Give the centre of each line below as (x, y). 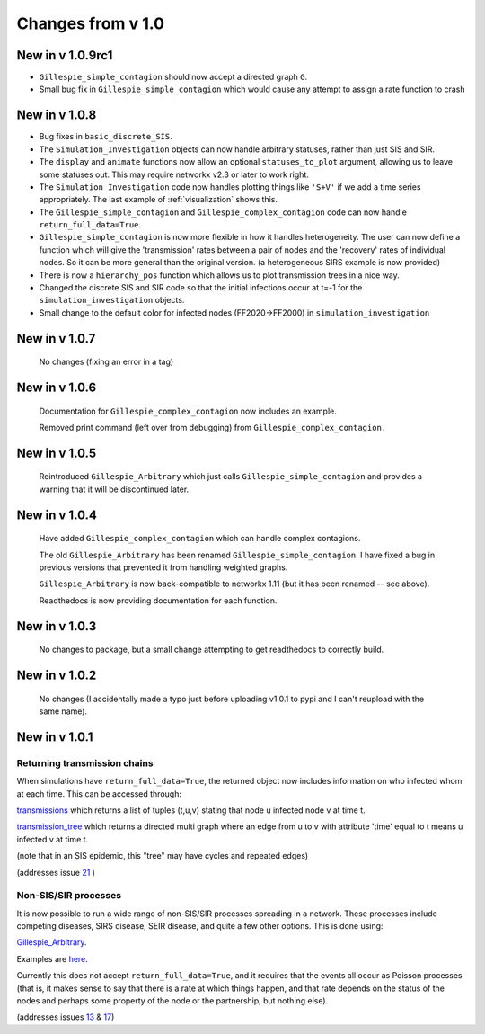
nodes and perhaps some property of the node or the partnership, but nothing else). (172, 1000)
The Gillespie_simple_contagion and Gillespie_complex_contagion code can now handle (223, 212)
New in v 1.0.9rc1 (65, 55)
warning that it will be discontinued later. (114, 489)
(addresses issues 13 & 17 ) (66, 1017)
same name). (63, 711)
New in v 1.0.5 (57, 453)
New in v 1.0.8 (57, 116)
